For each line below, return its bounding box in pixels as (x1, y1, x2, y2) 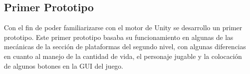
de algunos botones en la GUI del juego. (4, 60, 124, 71)
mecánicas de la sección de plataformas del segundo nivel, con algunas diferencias (4, 41, 246, 52)
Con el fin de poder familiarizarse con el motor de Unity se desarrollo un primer (4, 22, 242, 33)
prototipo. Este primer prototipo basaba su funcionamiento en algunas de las (4, 32, 233, 42)
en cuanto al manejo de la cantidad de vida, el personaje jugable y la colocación (4, 51, 242, 61)
